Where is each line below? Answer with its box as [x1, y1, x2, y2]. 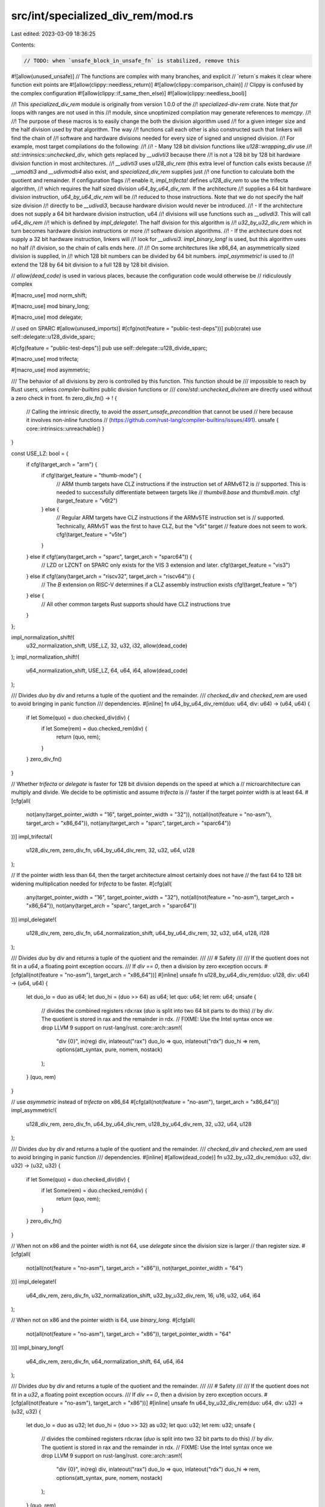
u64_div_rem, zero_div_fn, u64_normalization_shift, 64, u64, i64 [26, 1358, 184, 1365]
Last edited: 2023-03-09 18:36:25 [11, 30, 96, 37]
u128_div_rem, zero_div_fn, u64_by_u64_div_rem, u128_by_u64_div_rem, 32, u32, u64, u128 [26, 1120, 252, 1127]
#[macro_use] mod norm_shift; [11, 291, 87, 298]
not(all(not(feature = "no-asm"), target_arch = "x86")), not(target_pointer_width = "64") [26, 1264, 243, 1271]
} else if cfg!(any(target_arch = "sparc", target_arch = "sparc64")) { [26, 553, 193, 560]
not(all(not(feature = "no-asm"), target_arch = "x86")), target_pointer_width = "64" [26, 1330, 232, 1338]
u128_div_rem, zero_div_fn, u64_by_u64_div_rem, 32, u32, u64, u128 [26, 847, 195, 854]
